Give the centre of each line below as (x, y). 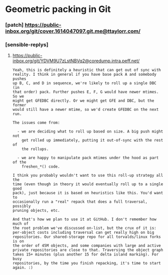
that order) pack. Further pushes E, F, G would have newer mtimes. (86, 92)
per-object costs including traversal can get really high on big (83, 233)
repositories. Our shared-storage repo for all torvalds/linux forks (87, 237)
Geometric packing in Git (58, 9)
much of (20, 224)
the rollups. (35, 149)
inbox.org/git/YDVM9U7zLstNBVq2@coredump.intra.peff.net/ (76, 61)
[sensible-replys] (27, 45)
